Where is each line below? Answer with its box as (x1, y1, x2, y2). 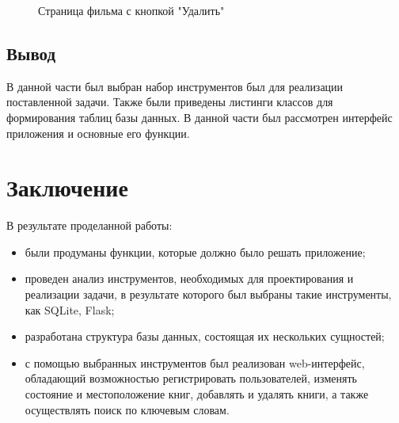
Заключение (6, 171, 128, 204)
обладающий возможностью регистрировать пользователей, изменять (25, 370, 357, 387)
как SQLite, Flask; (25, 301, 115, 318)
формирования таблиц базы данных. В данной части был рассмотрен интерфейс (6, 109, 393, 125)
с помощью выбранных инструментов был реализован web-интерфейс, (25, 354, 365, 371)
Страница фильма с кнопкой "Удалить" (38, 2, 225, 18)
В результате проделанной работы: (6, 217, 173, 234)
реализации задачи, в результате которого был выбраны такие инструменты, (25, 286, 392, 303)
